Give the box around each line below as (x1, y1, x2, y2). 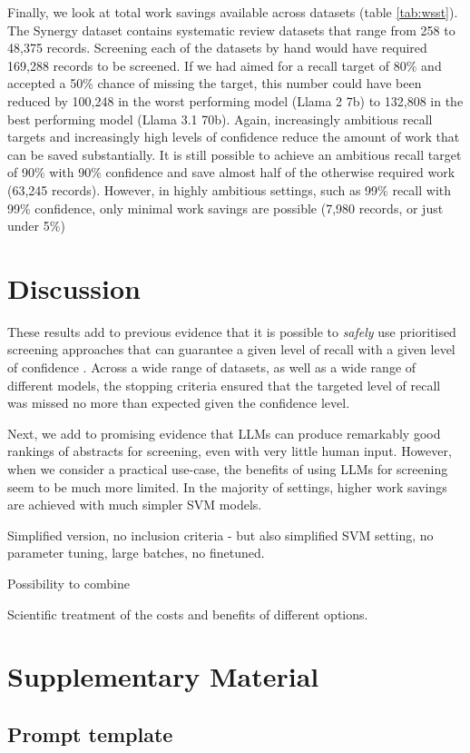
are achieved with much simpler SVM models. (7, 495, 262, 514)
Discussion (7, 269, 141, 306)
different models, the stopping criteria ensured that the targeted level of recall (7, 375, 441, 394)
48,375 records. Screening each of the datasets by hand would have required (7, 38, 427, 57)
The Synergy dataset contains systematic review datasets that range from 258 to (7, 20, 455, 39)
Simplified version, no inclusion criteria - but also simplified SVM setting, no (7, 525, 434, 544)
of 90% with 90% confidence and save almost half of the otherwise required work (7, 163, 455, 182)
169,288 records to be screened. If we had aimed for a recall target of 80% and (7, 55, 442, 74)
